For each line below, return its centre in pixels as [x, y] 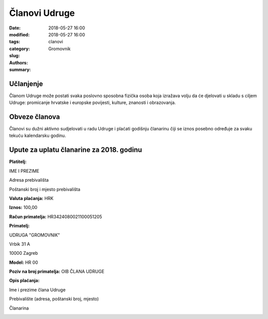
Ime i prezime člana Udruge [37, 290]
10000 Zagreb [24, 253]
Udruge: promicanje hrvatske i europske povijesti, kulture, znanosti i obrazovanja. [93, 103]
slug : [14, 56]
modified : [19, 34]
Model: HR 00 [24, 262]
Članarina [19, 308]
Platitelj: [18, 162]
